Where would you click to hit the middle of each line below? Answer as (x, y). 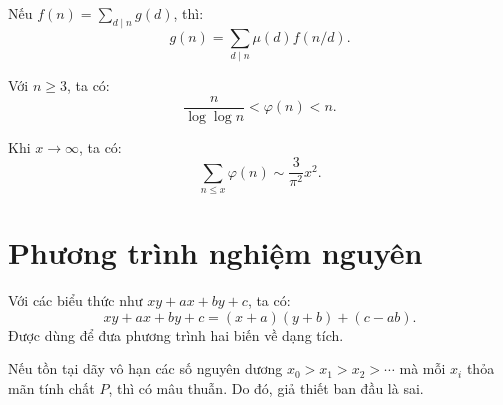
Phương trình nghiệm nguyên (215, 252)
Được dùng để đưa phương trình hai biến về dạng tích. (176, 334)
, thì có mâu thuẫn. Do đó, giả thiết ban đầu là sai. (266, 388)
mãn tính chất (51, 388)
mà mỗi (422, 368)
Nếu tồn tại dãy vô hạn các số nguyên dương (145, 368)
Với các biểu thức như (75, 300)
